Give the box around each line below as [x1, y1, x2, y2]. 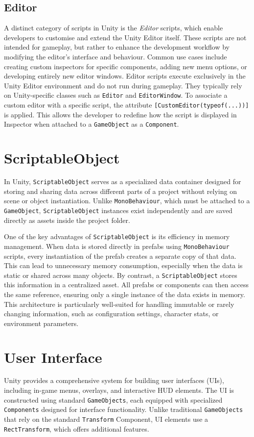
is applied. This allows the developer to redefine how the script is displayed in [4, 109, 237, 119]
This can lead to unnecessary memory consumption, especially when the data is [4, 260, 243, 271]
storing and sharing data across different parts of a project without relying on [4, 186, 237, 196]
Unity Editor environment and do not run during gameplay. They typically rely [4, 80, 242, 90]
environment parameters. [4, 318, 79, 328]
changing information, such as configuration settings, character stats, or [4, 308, 219, 319]
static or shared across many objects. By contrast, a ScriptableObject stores [4, 270, 237, 280]
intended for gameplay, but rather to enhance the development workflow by [4, 42, 230, 52]
